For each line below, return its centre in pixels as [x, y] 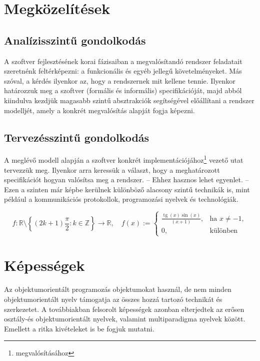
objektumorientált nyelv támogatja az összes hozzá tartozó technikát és [113, 299]
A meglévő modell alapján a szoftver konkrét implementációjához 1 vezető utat [124, 159]
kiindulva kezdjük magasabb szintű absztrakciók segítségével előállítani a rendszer [129, 100]
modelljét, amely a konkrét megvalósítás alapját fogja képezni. [99, 110]
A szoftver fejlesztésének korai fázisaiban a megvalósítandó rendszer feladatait [123, 61]
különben [224, 231]
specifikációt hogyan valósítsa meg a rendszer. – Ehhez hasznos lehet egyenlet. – [126, 179]
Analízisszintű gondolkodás [75, 40]
